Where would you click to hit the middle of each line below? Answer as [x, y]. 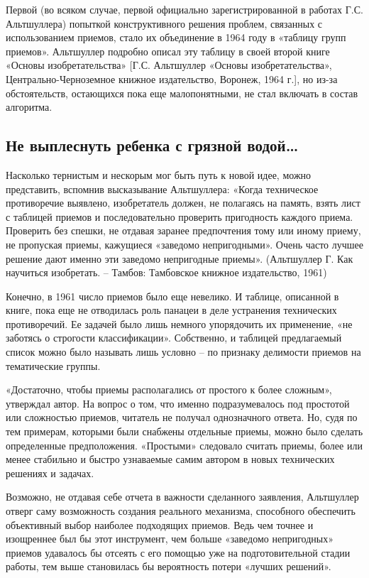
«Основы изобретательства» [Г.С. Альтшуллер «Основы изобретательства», [169, 65]
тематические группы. [53, 365]
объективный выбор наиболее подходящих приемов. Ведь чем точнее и [160, 524]
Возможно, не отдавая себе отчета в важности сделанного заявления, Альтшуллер [182, 497]
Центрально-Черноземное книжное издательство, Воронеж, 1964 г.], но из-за [172, 78]
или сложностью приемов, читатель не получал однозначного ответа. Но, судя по [182, 417]
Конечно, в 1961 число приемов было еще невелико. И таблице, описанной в [172, 296]
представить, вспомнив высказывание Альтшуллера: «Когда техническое [162, 189]
